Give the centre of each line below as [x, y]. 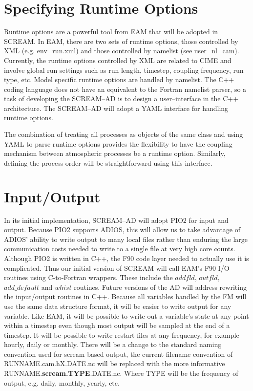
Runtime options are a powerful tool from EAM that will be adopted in [111, 32]
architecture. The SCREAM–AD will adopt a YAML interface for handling [116, 108]
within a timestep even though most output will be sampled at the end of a [117, 325]
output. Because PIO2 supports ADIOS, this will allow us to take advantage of [122, 229]
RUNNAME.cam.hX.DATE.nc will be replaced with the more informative [115, 363]
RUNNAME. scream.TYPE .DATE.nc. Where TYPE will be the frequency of [121, 373]
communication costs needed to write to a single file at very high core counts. [120, 249]
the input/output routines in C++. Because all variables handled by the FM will [125, 296]
